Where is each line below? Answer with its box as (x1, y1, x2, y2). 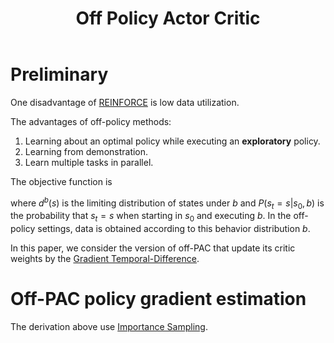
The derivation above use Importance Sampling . (10, 321, 208, 333)
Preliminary (10, 63, 109, 86)
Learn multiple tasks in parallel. (24, 156, 154, 168)
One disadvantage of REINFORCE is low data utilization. (10, 96, 240, 108)
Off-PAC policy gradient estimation (10, 288, 307, 311)
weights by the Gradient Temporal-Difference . (10, 253, 200, 265)
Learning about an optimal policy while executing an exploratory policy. (24, 135, 321, 147)
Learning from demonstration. (24, 145, 149, 157)
